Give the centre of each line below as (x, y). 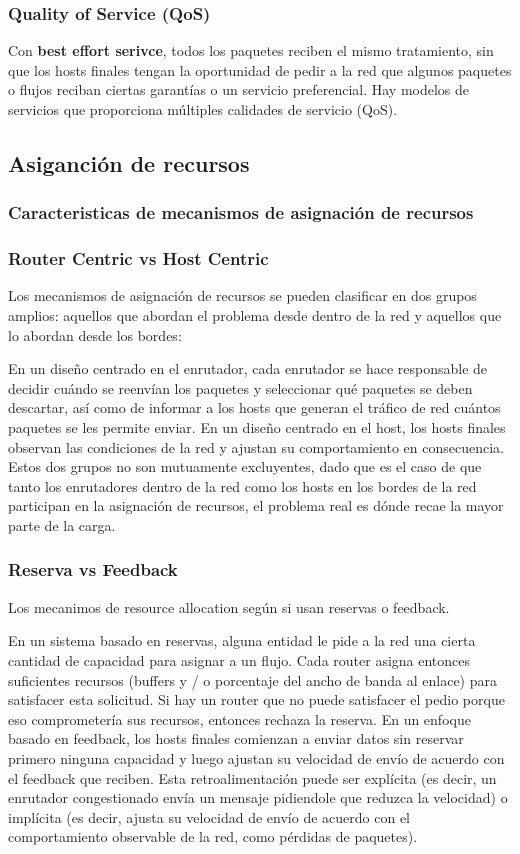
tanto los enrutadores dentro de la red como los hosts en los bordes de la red (242, 485)
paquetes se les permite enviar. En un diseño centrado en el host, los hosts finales (257, 427)
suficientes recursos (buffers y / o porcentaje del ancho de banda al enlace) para (252, 679)
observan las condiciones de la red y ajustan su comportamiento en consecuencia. (256, 446)
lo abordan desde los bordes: (95, 334)
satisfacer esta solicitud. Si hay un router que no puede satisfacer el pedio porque (256, 699)
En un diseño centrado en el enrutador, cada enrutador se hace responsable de (248, 368)
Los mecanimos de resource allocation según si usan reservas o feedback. (229, 606)
